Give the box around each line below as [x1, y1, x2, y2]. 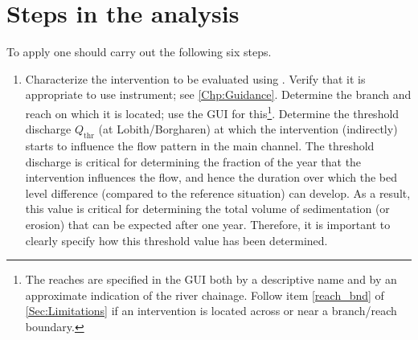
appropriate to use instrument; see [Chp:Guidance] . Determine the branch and [25, 86, 412, 103]
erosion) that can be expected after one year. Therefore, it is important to [25, 215, 391, 232]
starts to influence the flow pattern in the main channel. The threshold [25, 137, 375, 154]
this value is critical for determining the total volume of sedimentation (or [25, 200, 390, 217]
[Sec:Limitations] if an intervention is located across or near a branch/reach [25, 302, 397, 319]
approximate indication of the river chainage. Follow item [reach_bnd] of [25, 286, 384, 303]
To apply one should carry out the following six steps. [6, 43, 272, 60]
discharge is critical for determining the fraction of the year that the [25, 153, 362, 170]
